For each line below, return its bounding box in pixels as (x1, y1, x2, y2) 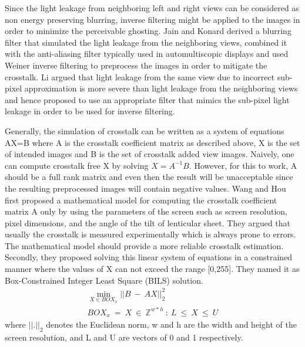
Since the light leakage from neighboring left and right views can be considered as (5, 2, 299, 13)
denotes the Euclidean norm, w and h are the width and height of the (46, 318, 297, 331)
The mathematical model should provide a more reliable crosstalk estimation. (5, 239, 284, 251)
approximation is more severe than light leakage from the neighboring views (24, 82, 298, 94)
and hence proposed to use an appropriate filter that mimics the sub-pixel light (5, 93, 290, 106)
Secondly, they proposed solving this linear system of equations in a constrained (5, 251, 293, 263)
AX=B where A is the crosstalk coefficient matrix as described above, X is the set (5, 136, 300, 148)
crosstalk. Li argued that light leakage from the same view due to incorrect (5, 70, 275, 83)
